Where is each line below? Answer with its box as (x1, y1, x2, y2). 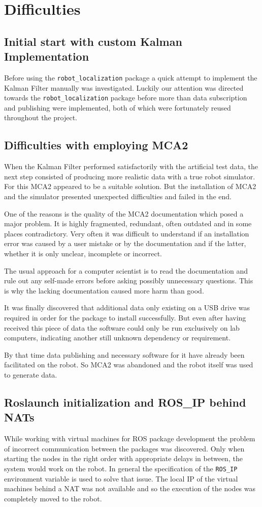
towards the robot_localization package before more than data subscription (4, 92, 247, 103)
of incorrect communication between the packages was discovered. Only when (4, 443, 245, 453)
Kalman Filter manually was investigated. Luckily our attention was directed (4, 82, 244, 93)
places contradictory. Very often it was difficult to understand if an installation (4, 228, 249, 238)
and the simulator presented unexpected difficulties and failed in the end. (4, 191, 232, 202)
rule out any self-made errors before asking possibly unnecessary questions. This (4, 275, 253, 286)
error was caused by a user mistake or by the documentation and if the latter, (4, 238, 246, 249)
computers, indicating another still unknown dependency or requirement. (4, 332, 231, 343)
